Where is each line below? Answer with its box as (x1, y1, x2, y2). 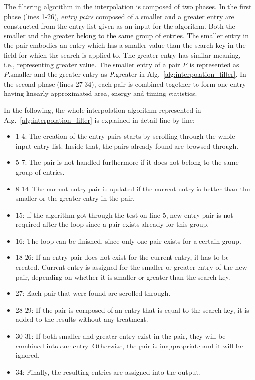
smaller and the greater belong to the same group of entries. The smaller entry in (4, 30, 249, 40)
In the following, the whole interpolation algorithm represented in (4, 104, 201, 115)
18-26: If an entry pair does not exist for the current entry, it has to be (15, 252, 229, 262)
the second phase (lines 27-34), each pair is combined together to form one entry (4, 78, 246, 89)
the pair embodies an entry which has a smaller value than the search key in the (4, 40, 246, 50)
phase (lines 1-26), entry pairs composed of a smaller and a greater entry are (4, 11, 234, 21)
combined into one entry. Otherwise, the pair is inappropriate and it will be (15, 340, 243, 350)
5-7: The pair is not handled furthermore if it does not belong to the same (15, 157, 239, 167)
